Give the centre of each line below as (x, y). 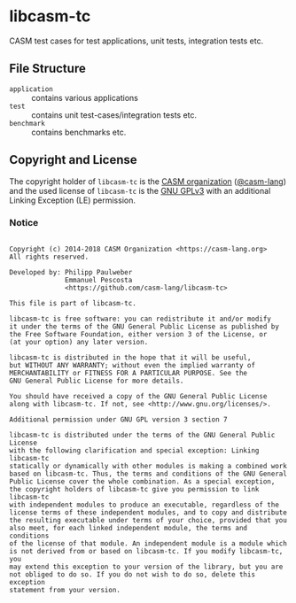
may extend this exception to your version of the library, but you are (146, 567)
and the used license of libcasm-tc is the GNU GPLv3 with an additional (140, 190)
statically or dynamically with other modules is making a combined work (148, 466)
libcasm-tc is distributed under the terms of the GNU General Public (142, 435)
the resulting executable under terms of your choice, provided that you (148, 520)
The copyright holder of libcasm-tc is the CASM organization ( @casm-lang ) (148, 181)
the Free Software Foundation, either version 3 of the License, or (138, 334)
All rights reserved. (49, 257)
